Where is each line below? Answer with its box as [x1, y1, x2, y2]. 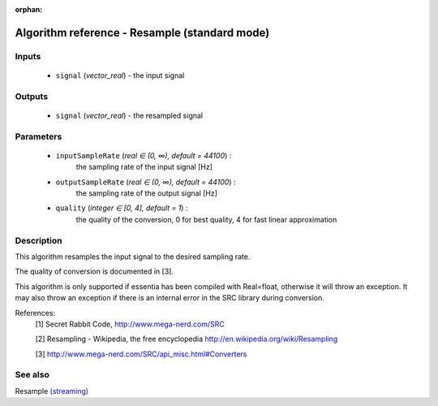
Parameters [15, 131, 62, 142]
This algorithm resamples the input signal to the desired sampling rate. [15, 252, 251, 261]
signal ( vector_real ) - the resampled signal [55, 110, 203, 120]
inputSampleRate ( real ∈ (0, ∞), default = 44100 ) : [55, 150, 232, 160]
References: [15, 308, 56, 317]
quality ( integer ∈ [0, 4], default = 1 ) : [55, 203, 188, 213]
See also [15, 369, 50, 381]
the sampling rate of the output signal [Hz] [75, 188, 218, 198]
